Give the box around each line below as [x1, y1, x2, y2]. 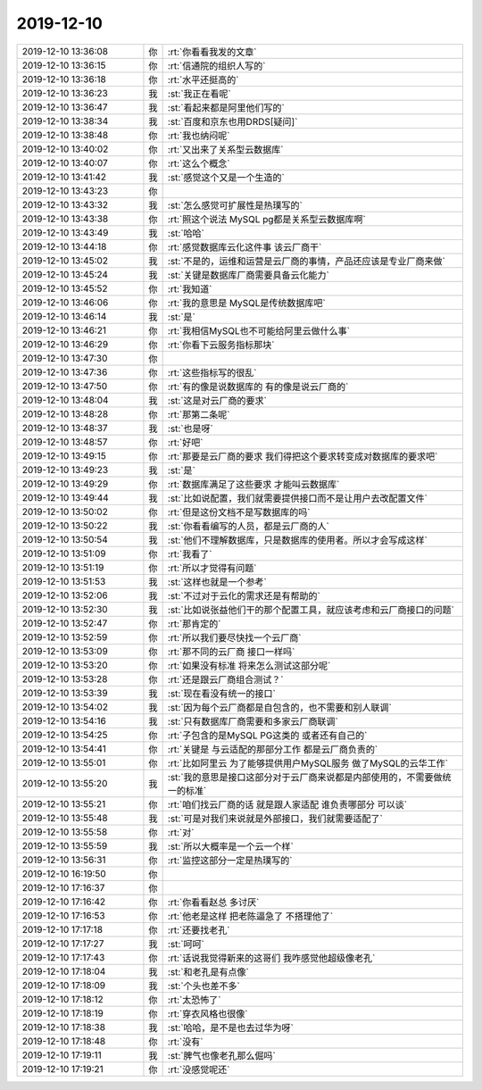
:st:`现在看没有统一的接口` [167, 687, 277, 700]
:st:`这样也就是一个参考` [167, 576, 268, 588]
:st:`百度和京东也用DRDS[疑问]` [167, 115, 298, 128]
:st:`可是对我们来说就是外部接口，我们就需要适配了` [167, 812, 384, 825]
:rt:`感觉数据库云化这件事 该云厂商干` [167, 241, 322, 254]
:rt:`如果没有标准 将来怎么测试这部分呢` [167, 659, 331, 671]
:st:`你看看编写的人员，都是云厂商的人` [167, 520, 330, 532]
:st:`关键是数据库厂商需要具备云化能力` [167, 269, 330, 281]
